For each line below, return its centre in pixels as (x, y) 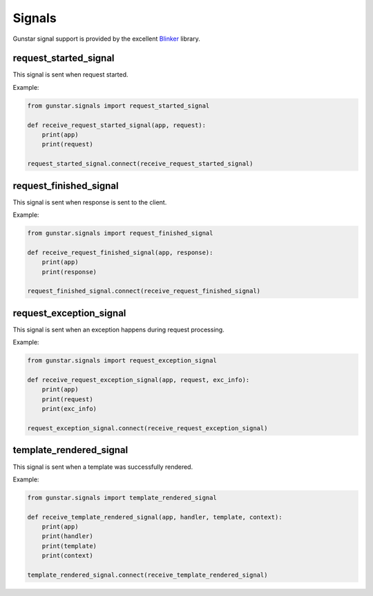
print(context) (67, 556)
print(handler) (67, 536)
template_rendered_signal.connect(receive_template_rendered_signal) (147, 575)
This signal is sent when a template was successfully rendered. (103, 467)
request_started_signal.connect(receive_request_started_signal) (140, 164)
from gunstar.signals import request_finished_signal (120, 233)
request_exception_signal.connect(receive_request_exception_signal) (147, 428)
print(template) (69, 546)
